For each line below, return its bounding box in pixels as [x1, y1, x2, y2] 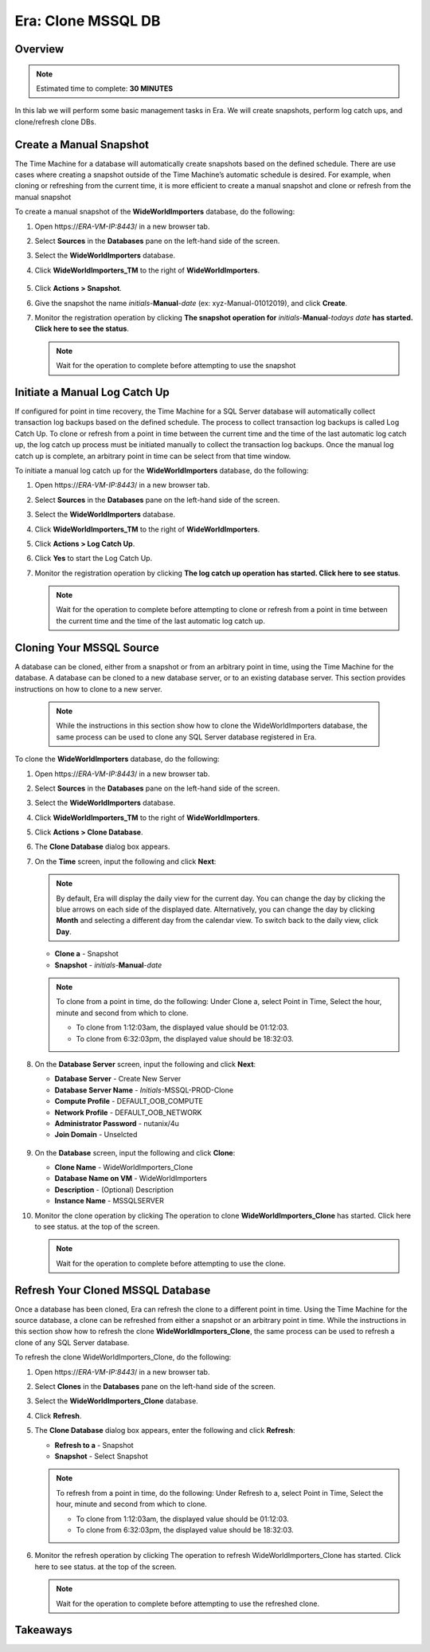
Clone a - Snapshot [54, 949, 119, 959]
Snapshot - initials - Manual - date [54, 960, 162, 970]
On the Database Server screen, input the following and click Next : [34, 1059, 256, 1069]
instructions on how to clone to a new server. [14, 684, 162, 693]
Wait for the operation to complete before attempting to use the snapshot [56, 361, 296, 371]
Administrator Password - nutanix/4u [54, 1118, 179, 1128]
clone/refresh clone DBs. [14, 116, 97, 127]
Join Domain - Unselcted [54, 1130, 138, 1140]
